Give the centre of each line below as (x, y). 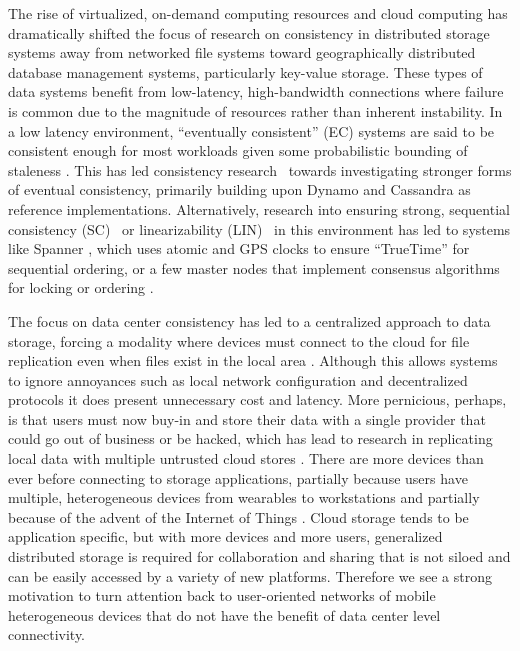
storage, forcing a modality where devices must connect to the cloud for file (239, 340)
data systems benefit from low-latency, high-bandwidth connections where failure (256, 91)
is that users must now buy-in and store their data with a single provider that (247, 418)
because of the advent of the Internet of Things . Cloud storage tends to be (238, 516)
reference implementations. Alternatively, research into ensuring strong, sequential (259, 208)
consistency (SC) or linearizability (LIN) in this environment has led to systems (259, 228)
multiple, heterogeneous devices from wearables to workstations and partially (244, 497)
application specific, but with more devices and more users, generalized (225, 536)
